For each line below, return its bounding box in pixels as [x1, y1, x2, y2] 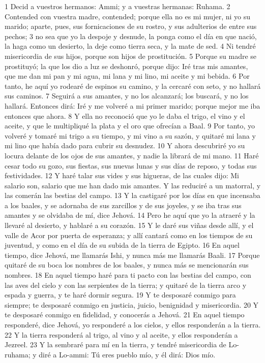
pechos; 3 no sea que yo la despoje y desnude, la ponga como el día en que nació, [5, 30, 257, 41]
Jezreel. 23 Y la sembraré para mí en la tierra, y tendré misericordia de [5, 339, 226, 350]
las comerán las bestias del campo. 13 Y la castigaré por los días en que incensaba [5, 190, 260, 201]
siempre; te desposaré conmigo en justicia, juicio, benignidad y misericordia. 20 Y [5, 299, 259, 310]
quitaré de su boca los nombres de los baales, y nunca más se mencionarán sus [5, 259, 249, 270]
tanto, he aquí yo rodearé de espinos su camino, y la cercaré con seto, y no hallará [5, 80, 261, 91]
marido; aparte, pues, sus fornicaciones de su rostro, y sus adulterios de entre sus [5, 21, 257, 31]
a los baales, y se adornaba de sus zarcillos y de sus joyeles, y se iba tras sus [5, 200, 242, 210]
